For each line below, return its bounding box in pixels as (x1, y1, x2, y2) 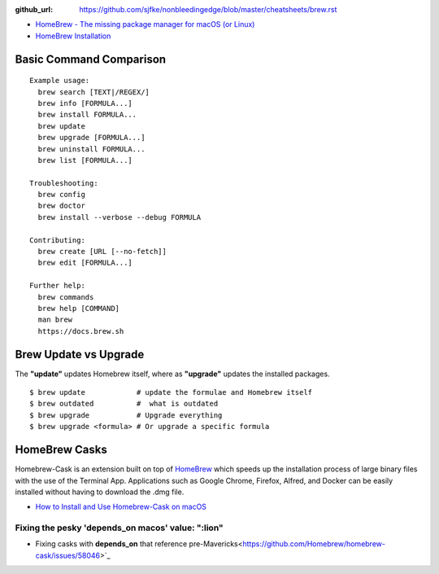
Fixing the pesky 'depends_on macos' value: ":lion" (15, 522, 224, 533)
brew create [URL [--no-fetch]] (37, 247, 167, 256)
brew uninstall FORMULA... (37, 144, 146, 154)
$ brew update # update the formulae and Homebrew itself (29, 388, 313, 397)
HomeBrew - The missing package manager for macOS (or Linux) (35, 20, 255, 29)
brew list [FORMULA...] (37, 156, 133, 164)
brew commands (37, 292, 94, 301)
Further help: (29, 281, 85, 291)
